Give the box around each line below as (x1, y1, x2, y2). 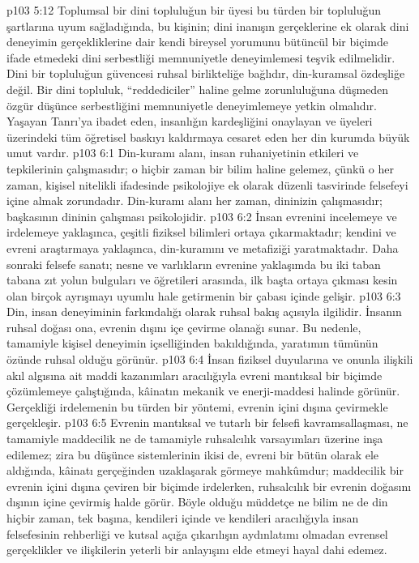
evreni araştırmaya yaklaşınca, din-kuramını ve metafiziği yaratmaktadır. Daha (6, 239, 399, 256)
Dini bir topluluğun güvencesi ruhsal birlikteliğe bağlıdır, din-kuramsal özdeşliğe (6, 65, 405, 82)
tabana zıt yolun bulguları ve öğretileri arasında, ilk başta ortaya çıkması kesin (6, 271, 398, 288)
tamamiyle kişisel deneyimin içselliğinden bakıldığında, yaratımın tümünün (6, 335, 378, 352)
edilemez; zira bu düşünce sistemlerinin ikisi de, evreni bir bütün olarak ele (6, 446, 379, 463)
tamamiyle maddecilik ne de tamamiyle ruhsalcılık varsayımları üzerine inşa (6, 430, 383, 447)
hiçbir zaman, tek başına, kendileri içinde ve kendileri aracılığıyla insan (6, 510, 359, 526)
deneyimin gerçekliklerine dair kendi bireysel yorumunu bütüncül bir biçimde (6, 33, 388, 50)
